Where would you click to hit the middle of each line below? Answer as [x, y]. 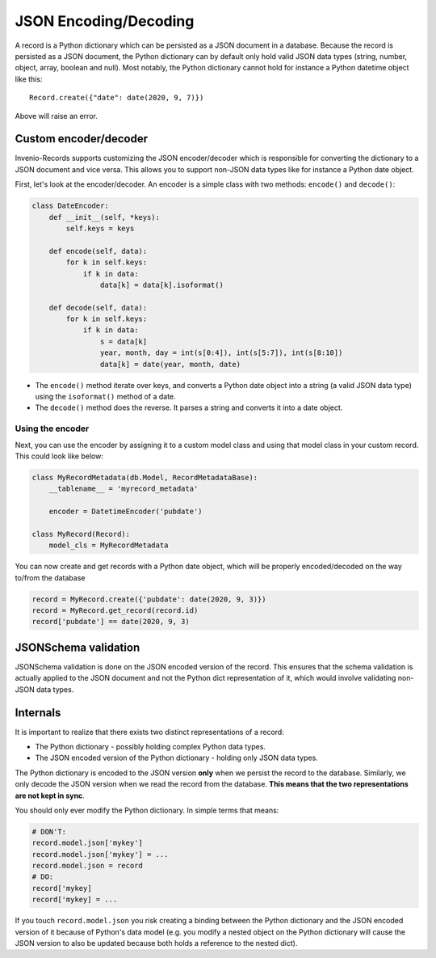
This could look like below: [59, 456]
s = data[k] [124, 341]
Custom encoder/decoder [82, 139]
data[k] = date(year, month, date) [170, 364]
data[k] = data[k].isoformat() [161, 285]
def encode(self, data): [98, 251]
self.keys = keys [100, 228]
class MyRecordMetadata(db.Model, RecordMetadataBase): [145, 477]
